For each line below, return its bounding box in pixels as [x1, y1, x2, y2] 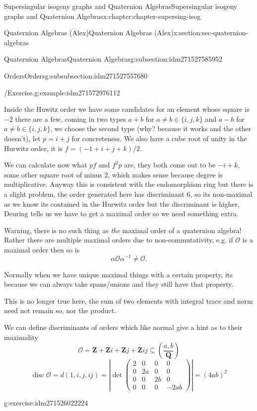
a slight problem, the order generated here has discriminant [4, 188, 185, 199]
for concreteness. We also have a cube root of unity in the [71, 133, 247, 143]
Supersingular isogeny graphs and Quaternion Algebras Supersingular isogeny [4, 1, 238, 11]
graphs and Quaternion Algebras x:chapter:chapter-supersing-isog [4, 10, 201, 21]
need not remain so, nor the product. [4, 305, 117, 316]
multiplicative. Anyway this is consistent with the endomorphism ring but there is [4, 179, 254, 189]
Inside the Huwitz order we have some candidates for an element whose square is [4, 104, 250, 114]
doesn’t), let [4, 133, 41, 143]
